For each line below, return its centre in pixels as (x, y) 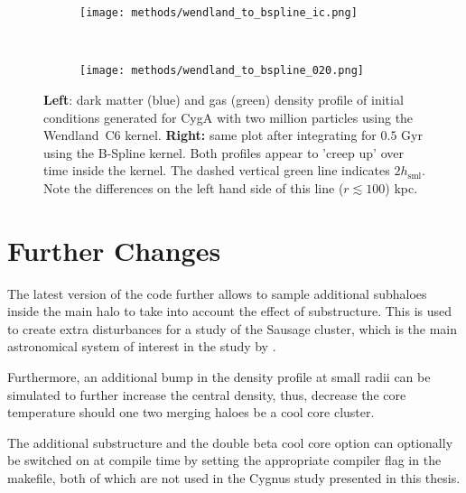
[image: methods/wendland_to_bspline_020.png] (222, 71)
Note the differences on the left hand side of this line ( (194, 187)
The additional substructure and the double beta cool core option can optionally (230, 442)
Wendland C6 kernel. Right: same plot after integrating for (210, 135)
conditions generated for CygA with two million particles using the (228, 117)
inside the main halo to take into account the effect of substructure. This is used (230, 311)
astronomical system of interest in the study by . (142, 346)
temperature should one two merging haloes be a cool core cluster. (191, 412)
